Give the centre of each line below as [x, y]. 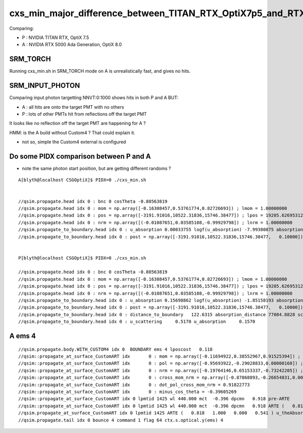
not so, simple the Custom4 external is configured [74, 142]
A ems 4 [23, 336]
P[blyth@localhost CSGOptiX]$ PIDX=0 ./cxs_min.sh [82, 258]
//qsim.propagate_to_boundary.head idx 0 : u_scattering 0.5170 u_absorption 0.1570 [137, 322]
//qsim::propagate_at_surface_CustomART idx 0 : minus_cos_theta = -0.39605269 [128, 392]
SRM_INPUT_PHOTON [45, 86]
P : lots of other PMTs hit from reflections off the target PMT [84, 114]
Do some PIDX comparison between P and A [80, 156]
